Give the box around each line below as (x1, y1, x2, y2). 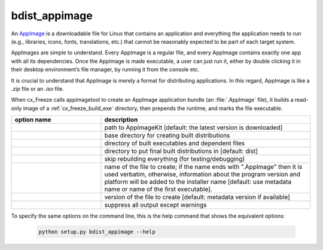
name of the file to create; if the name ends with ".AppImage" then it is (104, 163, 303, 171)
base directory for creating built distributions (104, 132, 230, 140)
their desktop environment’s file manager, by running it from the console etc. (11, 66, 200, 73)
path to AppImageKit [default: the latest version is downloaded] (104, 123, 283, 132)
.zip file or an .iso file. (11, 85, 64, 92)
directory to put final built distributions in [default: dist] (104, 147, 258, 156)
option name (14, 115, 51, 124)
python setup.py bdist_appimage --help (38, 228, 156, 236)
